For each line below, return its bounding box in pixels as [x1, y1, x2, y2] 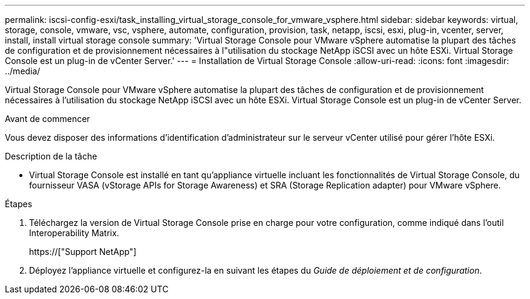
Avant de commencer [5, 114, 90, 124]
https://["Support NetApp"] [29, 246, 137, 257]
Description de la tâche [5, 151, 97, 161]
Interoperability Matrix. [29, 228, 119, 238]
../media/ [5, 66, 41, 76]
